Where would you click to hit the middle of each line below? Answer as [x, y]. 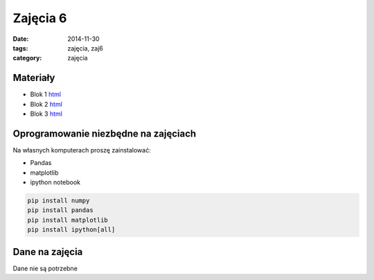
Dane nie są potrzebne [45, 268]
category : [27, 58]
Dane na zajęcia [48, 252]
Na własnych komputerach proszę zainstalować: [82, 150]
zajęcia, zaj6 [86, 48]
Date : [21, 39]
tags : [20, 48]
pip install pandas [60, 210]
